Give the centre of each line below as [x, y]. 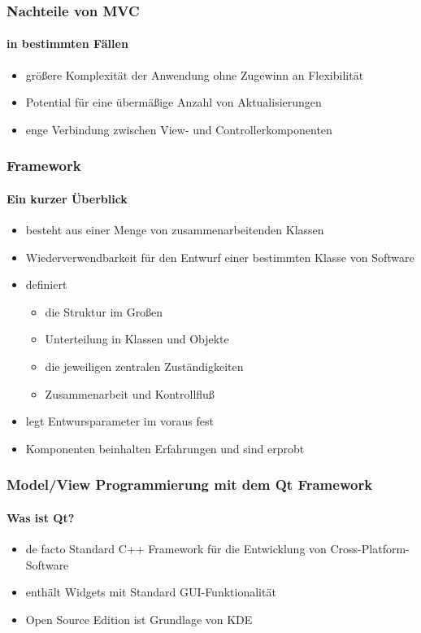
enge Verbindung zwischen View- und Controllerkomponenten [179, 129]
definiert [46, 284]
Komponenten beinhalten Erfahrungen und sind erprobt [165, 448]
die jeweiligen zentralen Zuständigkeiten [144, 367]
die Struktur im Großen [104, 311]
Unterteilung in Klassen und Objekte [137, 339]
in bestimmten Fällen [67, 44]
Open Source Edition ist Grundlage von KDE [139, 619]
